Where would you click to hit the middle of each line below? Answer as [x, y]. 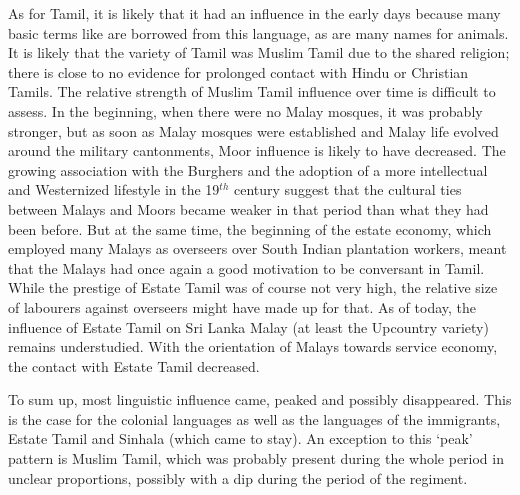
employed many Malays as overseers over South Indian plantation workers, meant [257, 248]
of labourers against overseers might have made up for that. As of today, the [242, 306]
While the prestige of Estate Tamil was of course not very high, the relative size [253, 287]
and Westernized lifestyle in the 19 [114, 189]
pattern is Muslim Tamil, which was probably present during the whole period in [256, 458]
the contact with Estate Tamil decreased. [134, 365]
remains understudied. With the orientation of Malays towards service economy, [253, 346]
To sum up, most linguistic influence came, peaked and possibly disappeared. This [260, 399]
